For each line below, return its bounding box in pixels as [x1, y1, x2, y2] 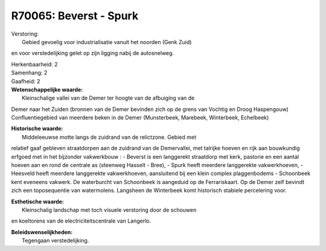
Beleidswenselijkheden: [11, 228, 73, 235]
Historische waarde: [11, 125, 63, 132]
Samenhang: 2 [11, 69, 48, 77]
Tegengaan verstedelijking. [22, 237, 89, 244]
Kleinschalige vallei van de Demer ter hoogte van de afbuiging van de [22, 94, 195, 102]
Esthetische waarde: [11, 198, 65, 205]
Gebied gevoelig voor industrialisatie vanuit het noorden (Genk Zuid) [22, 38, 192, 45]
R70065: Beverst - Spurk [11, 9, 139, 22]
